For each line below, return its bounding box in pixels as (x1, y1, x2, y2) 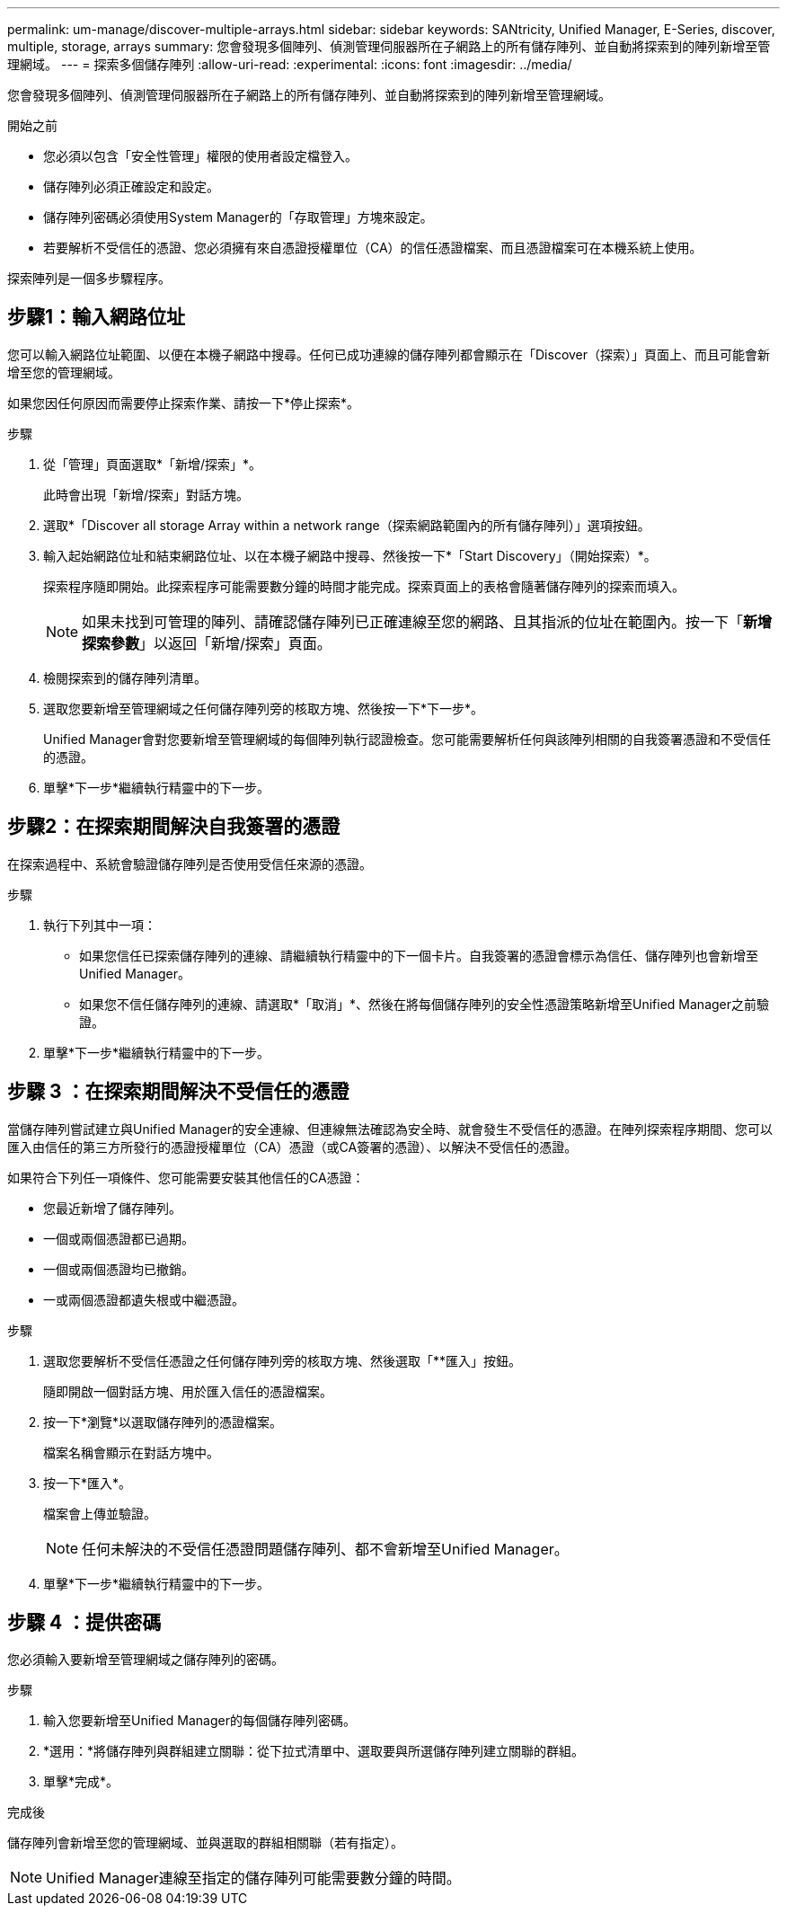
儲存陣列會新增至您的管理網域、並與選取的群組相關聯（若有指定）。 (7, 1835, 403, 1851)
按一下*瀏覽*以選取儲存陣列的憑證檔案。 (43, 1413, 283, 1430)
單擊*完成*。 (43, 1774, 119, 1790)
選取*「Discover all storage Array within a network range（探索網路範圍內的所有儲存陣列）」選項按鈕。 (43, 517, 650, 533)
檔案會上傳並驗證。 (43, 1505, 156, 1521)
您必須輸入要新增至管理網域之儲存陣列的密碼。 (7, 1652, 284, 1668)
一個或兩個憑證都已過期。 (43, 1230, 194, 1246)
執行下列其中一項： (43, 917, 156, 933)
